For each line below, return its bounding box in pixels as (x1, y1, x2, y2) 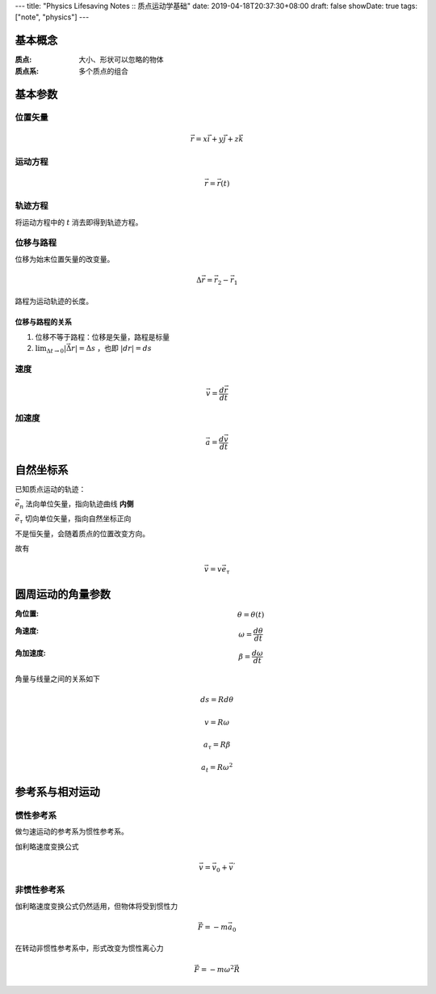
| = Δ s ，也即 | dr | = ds (74, 344, 153, 353)
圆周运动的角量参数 (15, 587, 111, 601)
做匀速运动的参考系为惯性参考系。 (15, 827, 128, 836)
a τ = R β (203, 740, 231, 751)
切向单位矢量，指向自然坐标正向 (24, 514, 132, 523)
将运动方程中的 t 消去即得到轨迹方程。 (15, 217, 143, 226)
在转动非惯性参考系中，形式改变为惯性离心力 (15, 943, 164, 954)
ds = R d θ (200, 696, 234, 704)
